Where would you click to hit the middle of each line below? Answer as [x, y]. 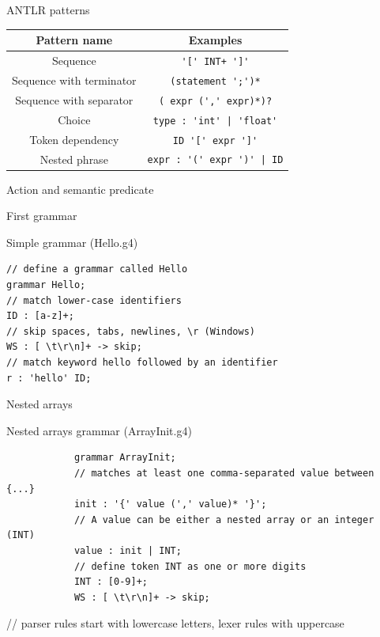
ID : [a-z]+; [40, 316]
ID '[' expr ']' [215, 140]
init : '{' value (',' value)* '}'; [170, 504]
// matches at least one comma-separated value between [224, 473]
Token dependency [74, 139]
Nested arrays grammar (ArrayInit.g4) [99, 430]
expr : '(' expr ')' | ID [215, 160]
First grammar [42, 216]
